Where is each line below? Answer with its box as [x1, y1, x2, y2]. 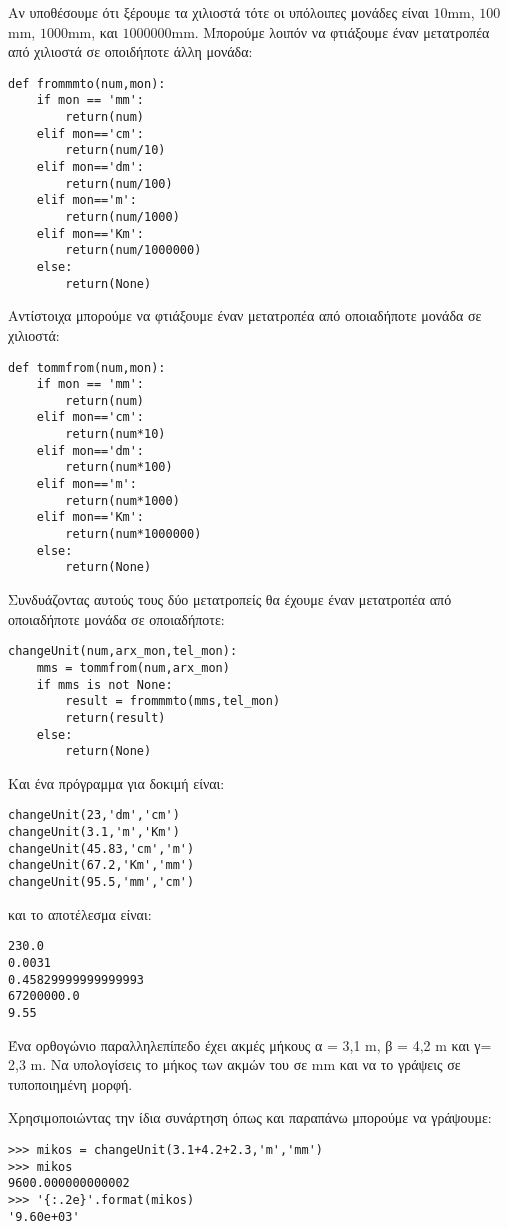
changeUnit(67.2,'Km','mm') [8, 858, 195, 873]
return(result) [65, 710, 166, 725]
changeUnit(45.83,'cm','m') [8, 841, 195, 856]
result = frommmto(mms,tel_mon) [65, 694, 281, 709]
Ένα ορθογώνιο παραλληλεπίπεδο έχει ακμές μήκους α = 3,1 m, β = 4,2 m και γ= [8, 1034, 492, 1055]
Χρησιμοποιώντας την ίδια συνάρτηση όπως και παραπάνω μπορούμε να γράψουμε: [8, 1107, 492, 1128]
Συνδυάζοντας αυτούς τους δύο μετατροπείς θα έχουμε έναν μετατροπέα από [8, 589, 452, 610]
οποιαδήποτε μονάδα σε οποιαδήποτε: [8, 608, 225, 629]
